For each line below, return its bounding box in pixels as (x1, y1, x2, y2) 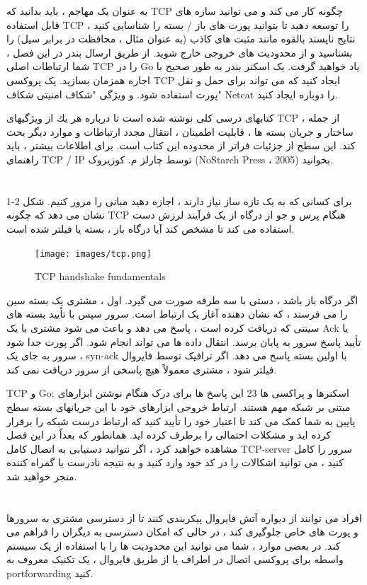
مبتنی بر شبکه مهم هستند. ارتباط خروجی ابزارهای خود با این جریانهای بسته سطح (6, 399, 351, 414)
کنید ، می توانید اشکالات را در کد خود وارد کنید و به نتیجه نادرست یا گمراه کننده (6, 455, 344, 470)
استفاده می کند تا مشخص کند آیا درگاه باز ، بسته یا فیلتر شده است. (6, 221, 295, 236)
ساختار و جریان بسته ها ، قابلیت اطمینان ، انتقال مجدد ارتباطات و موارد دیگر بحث (6, 124, 354, 139)
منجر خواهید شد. (6, 468, 77, 483)
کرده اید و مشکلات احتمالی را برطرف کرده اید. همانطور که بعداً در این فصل (6, 427, 332, 442)
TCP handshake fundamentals (35, 269, 166, 284)
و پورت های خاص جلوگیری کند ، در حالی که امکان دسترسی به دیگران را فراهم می (6, 524, 358, 539)
